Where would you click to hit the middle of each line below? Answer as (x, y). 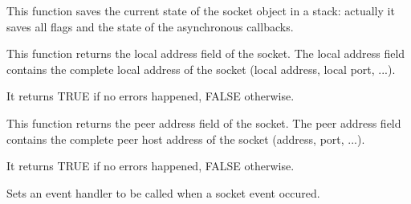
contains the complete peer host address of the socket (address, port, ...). (186, 139)
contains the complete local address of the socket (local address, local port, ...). (201, 69)
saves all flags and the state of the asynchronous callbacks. (150, 26)
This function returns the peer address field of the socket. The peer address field (204, 122)
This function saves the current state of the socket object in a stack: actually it (201, 10)
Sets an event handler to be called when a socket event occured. (163, 192)
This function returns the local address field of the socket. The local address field (206, 53)
